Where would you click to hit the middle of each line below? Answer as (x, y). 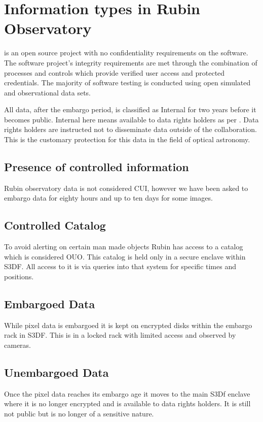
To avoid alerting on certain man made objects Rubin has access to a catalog (124, 247)
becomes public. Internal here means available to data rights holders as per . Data (131, 119)
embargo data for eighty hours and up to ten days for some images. (108, 198)
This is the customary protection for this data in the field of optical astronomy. (127, 139)
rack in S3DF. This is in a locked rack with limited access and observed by (120, 335)
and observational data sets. (47, 92)
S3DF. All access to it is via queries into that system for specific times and (120, 266)
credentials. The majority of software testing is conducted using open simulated (127, 83)
